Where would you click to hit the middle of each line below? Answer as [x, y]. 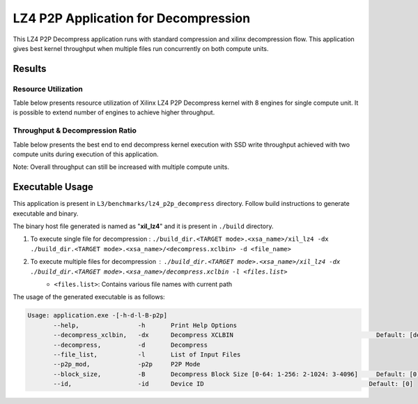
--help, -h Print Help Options [145, 325]
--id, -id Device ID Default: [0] [233, 384]
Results [30, 69]
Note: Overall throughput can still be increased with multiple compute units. [121, 167]
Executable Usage [53, 187]
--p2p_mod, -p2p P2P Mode [127, 364]
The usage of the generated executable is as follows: [89, 297]
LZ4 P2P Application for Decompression [132, 18]
